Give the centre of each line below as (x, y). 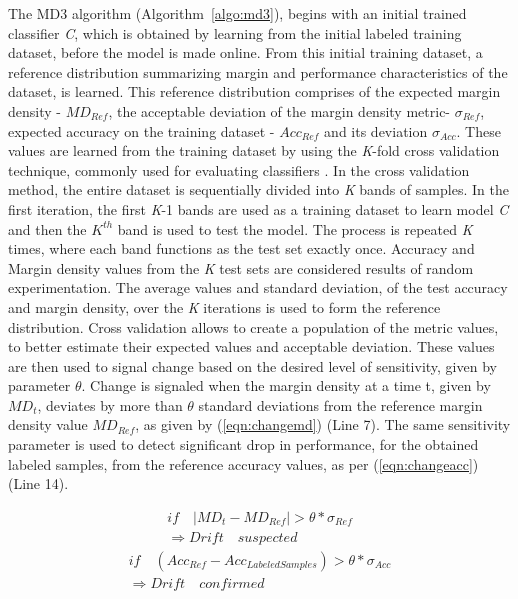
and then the (47, 228)
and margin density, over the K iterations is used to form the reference (224, 306)
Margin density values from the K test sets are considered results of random (241, 267)
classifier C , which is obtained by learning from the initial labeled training (235, 32)
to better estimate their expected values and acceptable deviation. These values (251, 346)
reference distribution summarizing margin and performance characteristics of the (258, 71)
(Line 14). (38, 483)
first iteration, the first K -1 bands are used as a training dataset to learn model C (258, 208)
